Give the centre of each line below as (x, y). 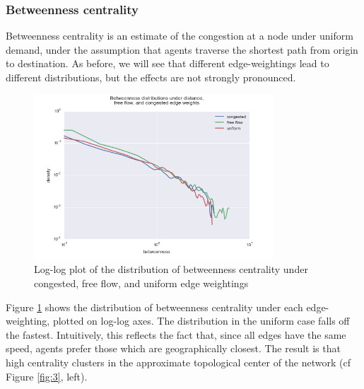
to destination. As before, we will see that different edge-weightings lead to (168, 63)
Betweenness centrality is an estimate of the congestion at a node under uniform (180, 36)
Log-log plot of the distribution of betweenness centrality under (171, 269)
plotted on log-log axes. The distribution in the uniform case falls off (201, 321)
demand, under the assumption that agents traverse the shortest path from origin (182, 49)
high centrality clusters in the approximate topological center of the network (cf (178, 362)
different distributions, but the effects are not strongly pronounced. (151, 77)
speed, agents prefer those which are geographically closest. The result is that (173, 348)
